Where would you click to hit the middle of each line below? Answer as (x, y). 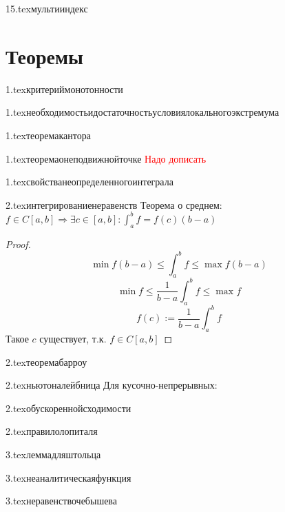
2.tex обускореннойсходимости (68, 408)
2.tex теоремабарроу (46, 361)
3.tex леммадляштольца (53, 454)
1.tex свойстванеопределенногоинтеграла (89, 182)
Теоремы (44, 55)
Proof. (18, 244)
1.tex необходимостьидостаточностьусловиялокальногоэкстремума (142, 112)
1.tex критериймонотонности (64, 89)
